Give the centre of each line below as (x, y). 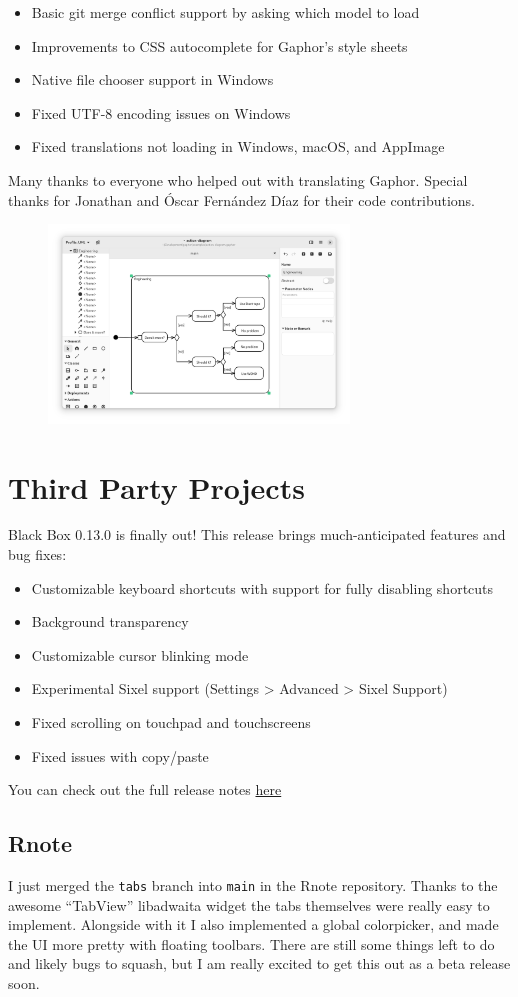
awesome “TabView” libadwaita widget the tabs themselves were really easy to (249, 904)
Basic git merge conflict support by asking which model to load (225, 12)
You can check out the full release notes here (145, 789)
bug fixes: (37, 554)
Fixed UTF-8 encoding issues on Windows (161, 112)
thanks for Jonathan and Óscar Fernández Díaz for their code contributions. (241, 199)
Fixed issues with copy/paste (120, 755)
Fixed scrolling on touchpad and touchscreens (171, 722)
